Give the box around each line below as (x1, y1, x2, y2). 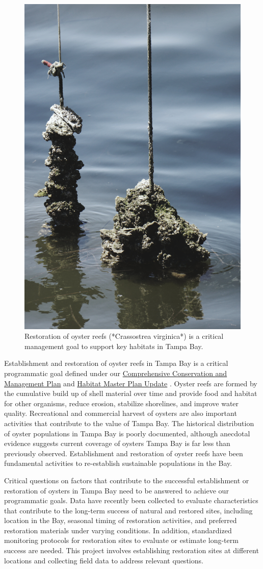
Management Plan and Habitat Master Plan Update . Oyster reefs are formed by (4, 378, 257, 388)
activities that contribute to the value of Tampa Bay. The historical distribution (4, 417, 254, 428)
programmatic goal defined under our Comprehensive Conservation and (4, 367, 227, 378)
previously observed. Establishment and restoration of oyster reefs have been (4, 448, 243, 458)
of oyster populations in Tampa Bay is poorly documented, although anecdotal (4, 428, 250, 438)
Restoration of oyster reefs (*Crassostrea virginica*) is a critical (24, 331, 224, 341)
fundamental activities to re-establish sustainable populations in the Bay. (4, 458, 232, 468)
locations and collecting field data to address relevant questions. (4, 555, 203, 565)
